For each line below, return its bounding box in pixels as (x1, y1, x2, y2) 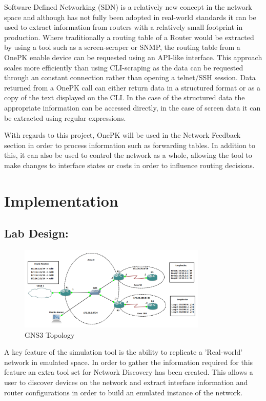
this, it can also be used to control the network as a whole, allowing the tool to (4, 150, 252, 160)
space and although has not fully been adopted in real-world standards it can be (4, 11, 256, 22)
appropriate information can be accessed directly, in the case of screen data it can (4, 102, 261, 113)
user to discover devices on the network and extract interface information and (4, 377, 248, 388)
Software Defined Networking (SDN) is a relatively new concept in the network (4, 2, 252, 12)
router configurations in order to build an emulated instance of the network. (4, 387, 243, 397)
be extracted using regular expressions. (4, 112, 126, 123)
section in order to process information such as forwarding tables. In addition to (4, 139, 255, 150)
